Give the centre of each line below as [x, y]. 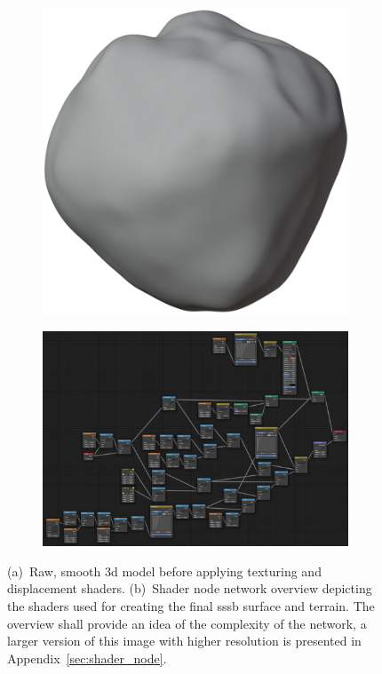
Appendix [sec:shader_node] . [87, 658]
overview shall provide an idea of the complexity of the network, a [187, 623]
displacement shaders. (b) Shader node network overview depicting [190, 588]
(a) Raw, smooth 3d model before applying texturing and [164, 571]
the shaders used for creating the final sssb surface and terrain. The [191, 606]
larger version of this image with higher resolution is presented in [184, 641]
